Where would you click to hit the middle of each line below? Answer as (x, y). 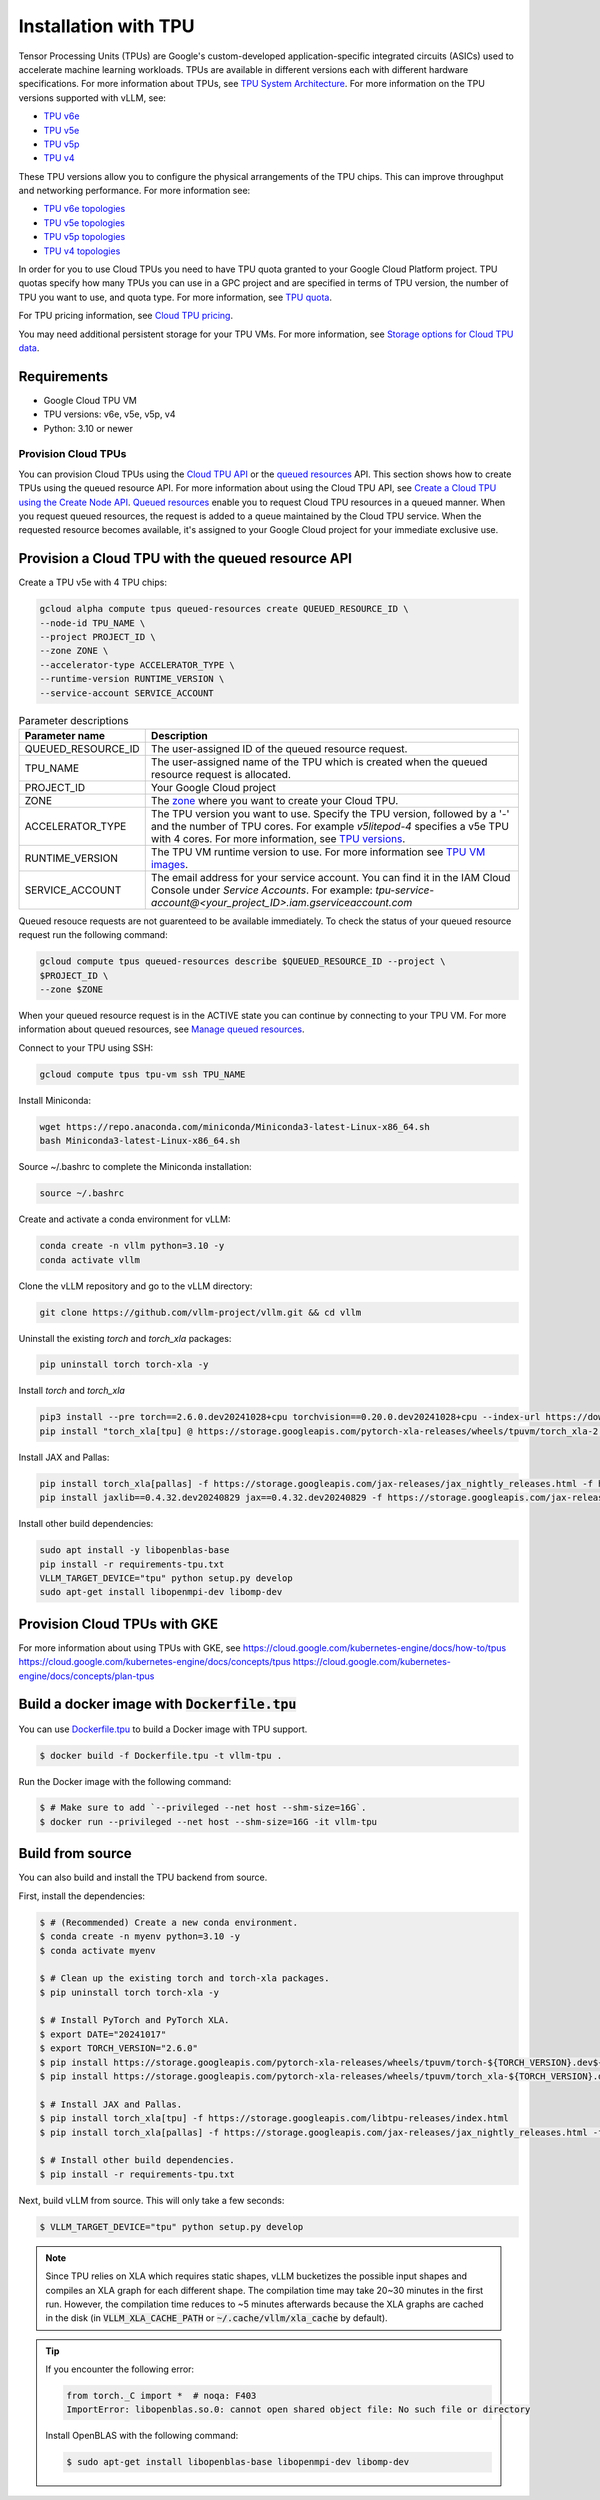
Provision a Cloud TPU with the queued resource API (185, 558)
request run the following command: (93, 935)
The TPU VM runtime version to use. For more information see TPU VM (318, 852)
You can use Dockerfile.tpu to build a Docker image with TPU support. (163, 1729)
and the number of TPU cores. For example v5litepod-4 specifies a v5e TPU (330, 826)
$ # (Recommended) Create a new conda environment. (169, 1922)
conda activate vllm (89, 1259)
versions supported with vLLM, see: (92, 97)
